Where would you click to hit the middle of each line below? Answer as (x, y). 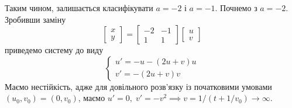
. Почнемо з (236, 8)
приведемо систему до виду (54, 50)
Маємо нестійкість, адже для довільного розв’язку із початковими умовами (138, 86)
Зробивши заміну (35, 19)
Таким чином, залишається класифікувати (79, 8)
